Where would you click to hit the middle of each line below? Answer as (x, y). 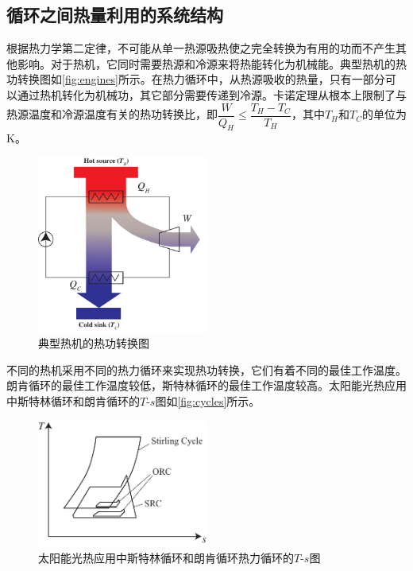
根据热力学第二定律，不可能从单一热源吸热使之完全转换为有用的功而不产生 (201, 48)
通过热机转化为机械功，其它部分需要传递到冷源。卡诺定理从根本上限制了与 (212, 94)
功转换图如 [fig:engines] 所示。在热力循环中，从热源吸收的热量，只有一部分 (196, 79)
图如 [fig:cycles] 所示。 (208, 400)
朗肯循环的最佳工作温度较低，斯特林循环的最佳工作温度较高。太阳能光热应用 (206, 385)
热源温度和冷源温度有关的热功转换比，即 (112, 114)
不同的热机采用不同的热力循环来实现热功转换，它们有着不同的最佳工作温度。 (206, 369)
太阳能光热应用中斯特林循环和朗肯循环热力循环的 (166, 558)
